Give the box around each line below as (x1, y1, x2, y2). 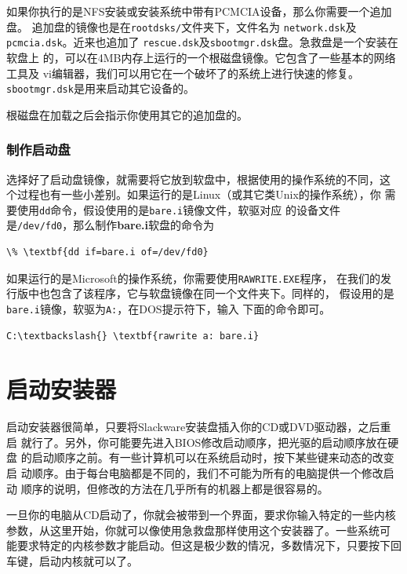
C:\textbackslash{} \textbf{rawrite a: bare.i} (6, 330, 260, 342)
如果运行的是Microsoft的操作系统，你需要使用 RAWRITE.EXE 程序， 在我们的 (6, 269, 381, 286)
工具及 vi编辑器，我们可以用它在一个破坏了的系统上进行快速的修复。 (6, 64, 359, 81)
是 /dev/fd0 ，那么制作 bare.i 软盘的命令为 (6, 217, 214, 233)
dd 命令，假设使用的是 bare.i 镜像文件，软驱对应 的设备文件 (39, 201, 340, 218)
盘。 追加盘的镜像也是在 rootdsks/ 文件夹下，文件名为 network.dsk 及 (6, 18, 357, 35)
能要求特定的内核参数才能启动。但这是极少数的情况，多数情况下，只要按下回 (6, 537, 402, 554)
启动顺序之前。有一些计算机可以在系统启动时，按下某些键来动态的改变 (31, 449, 394, 466)
